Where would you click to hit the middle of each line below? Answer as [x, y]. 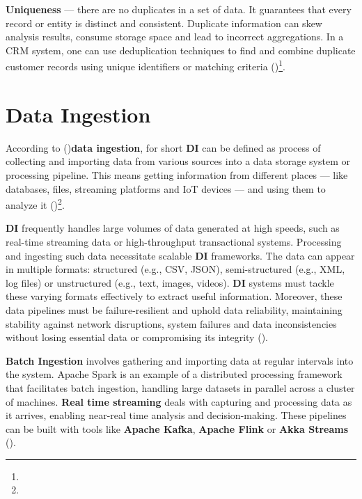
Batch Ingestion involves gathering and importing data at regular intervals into [180, 360]
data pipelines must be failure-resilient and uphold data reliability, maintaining [174, 309]
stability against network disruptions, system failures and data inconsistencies [171, 323]
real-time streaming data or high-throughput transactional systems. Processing [174, 241]
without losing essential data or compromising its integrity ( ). [137, 337]
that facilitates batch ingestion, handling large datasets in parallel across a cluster [180, 387]
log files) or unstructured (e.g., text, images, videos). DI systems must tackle [170, 282]
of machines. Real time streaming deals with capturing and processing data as [179, 401]
